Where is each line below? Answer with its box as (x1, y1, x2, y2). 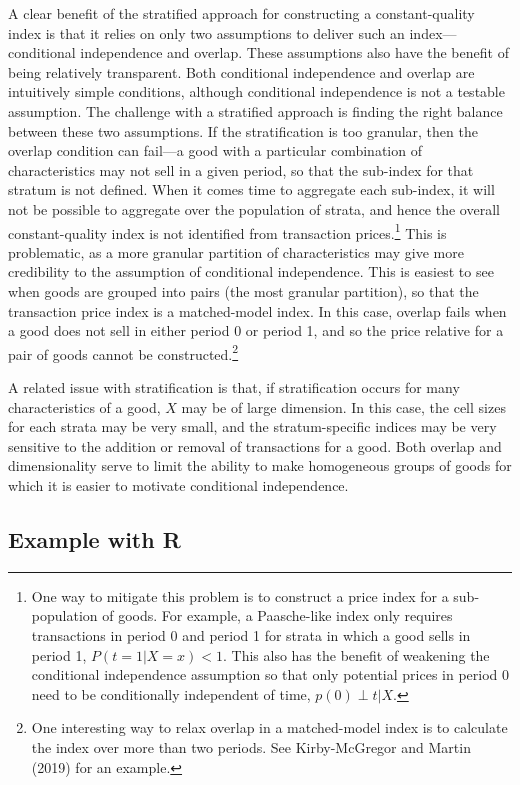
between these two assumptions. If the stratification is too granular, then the (8, 120, 478, 141)
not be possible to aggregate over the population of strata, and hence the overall (8, 198, 500, 219)
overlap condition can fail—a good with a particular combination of (8, 140, 422, 161)
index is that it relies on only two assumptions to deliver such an (8, 22, 405, 43)
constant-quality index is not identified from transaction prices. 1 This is (8, 219, 447, 243)
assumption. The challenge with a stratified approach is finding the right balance (8, 100, 503, 121)
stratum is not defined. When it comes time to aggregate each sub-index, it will (8, 179, 495, 200)
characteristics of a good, (8, 396, 161, 417)
